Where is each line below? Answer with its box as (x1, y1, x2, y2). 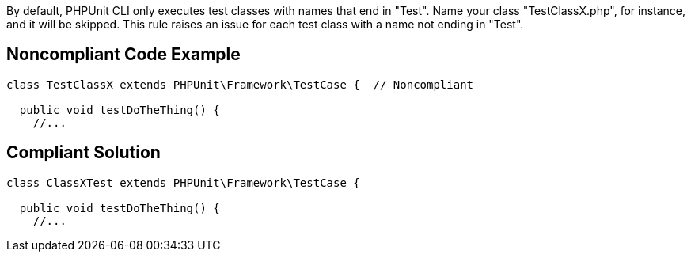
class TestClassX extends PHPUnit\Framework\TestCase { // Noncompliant (6, 78, 474, 91)
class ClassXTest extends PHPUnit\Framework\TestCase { (6, 176, 360, 189)
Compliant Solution (6, 142, 161, 163)
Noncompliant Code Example (6, 44, 241, 65)
